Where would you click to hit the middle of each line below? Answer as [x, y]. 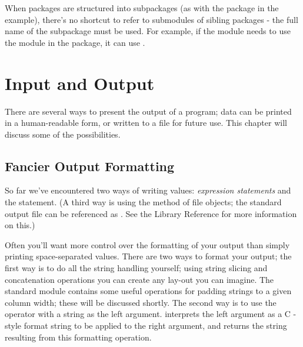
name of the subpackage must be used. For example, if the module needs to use [148, 31]
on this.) [20, 225]
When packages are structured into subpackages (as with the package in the [142, 8]
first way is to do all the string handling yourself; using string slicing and [136, 268]
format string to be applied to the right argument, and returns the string [155, 326]
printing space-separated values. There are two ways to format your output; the [148, 256]
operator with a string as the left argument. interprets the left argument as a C [148, 314]
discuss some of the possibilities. [63, 134]
